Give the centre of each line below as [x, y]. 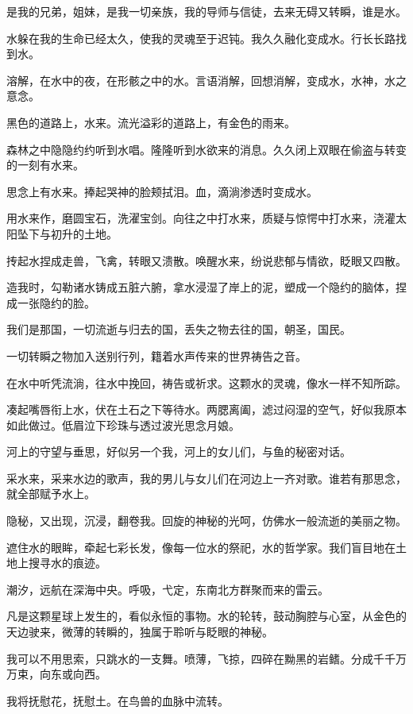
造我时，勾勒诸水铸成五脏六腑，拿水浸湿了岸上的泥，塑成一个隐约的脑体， [201, 287]
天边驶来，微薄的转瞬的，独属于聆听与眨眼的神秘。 [140, 632]
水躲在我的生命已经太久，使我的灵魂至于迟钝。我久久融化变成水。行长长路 [201, 38]
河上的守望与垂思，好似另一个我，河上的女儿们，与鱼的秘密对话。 [179, 452]
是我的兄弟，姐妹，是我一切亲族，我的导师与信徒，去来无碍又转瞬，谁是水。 [206, 11]
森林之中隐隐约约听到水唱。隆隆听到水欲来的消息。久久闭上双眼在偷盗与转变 [206, 149]
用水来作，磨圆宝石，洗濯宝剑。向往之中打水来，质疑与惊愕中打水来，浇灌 [201, 218]
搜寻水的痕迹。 [67, 563]
